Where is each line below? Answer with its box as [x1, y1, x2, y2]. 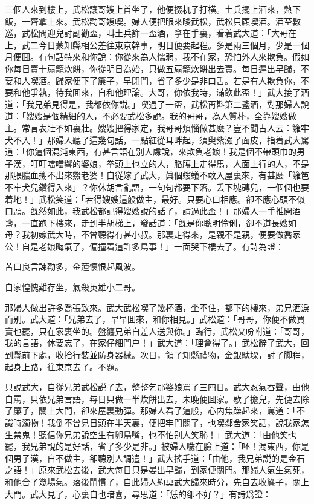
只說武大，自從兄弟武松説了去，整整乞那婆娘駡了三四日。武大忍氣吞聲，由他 [5, 381, 309, 393]
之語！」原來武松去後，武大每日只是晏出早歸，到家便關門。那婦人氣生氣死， [5, 463, 309, 476]
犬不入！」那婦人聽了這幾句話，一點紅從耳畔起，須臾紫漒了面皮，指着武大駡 [5, 133, 309, 146]
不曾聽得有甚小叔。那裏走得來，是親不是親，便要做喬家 [80, 228, 301, 241]
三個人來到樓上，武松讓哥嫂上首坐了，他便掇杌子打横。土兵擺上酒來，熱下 [5, 3, 301, 15]
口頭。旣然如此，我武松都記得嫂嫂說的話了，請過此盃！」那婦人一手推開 [5, 205, 292, 217]
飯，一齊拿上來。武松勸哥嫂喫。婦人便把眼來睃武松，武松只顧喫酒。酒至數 [5, 15, 301, 27]
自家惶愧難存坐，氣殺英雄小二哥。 [5, 281, 140, 293]
